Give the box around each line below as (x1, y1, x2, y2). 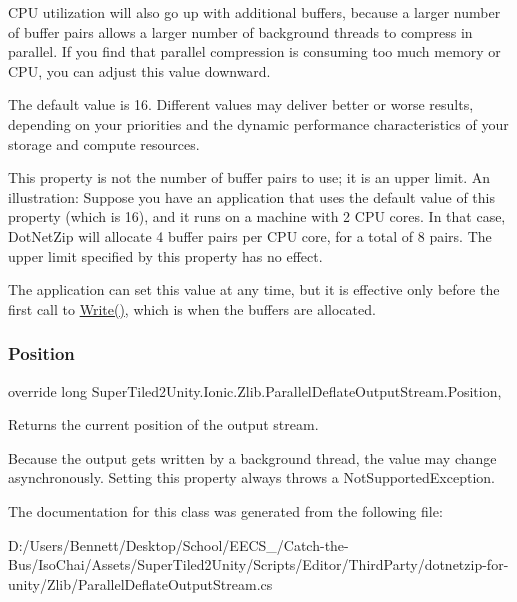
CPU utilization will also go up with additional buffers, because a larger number (8, 2, 501, 22)
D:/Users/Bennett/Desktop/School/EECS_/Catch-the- (8, 534, 349, 555)
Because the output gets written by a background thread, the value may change (8, 447, 497, 468)
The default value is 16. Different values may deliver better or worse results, (8, 94, 474, 115)
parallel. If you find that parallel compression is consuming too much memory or (8, 41, 501, 62)
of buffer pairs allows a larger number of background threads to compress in (8, 21, 473, 42)
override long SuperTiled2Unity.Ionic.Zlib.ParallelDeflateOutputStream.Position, (8, 380, 502, 401)
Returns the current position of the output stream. (8, 414, 319, 435)
